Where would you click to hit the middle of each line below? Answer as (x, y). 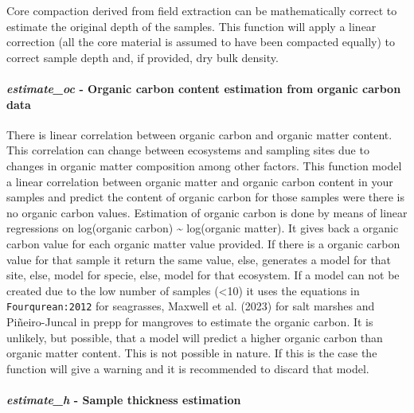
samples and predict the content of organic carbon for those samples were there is (205, 197)
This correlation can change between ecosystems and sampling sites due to (188, 150)
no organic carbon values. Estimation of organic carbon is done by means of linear (207, 212)
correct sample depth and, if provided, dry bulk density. (143, 57)
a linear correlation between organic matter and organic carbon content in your (200, 181)
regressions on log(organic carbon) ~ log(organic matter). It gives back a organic (203, 228)
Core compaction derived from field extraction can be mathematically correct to (202, 10)
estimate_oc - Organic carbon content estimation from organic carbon (204, 88)
